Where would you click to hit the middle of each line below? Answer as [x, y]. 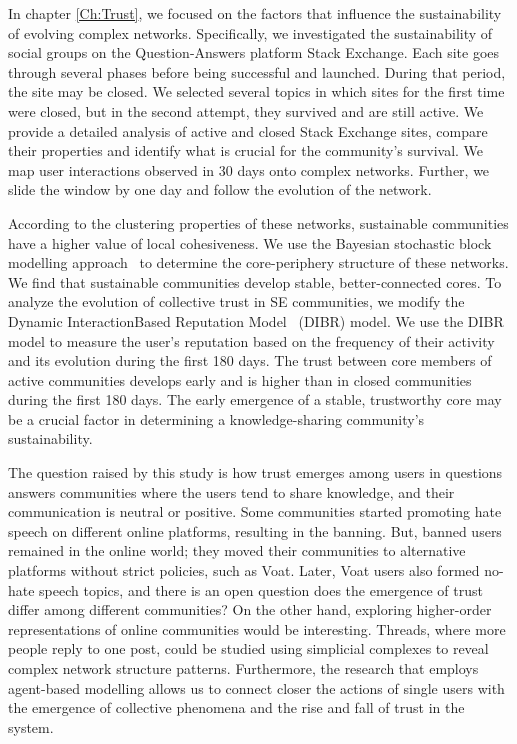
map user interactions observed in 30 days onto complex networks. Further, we [249, 169]
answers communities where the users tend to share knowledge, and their [231, 491]
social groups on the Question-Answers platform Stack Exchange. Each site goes [254, 52]
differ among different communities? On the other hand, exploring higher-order [250, 609]
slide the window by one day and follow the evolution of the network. [220, 189]
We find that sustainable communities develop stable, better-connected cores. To [255, 281]
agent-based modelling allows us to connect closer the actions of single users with [256, 687]
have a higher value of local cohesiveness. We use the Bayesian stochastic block [250, 242]
